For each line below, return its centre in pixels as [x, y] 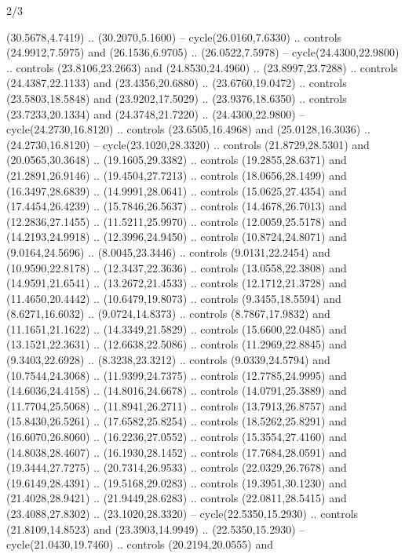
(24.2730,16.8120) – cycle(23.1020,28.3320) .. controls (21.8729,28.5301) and [188, 144]
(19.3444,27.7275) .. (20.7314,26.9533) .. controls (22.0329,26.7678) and [177, 467]
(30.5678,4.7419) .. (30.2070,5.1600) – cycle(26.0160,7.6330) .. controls [174, 36]
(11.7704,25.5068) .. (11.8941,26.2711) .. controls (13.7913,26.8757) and [177, 405]
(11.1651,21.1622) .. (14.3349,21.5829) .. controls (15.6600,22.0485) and [177, 328]
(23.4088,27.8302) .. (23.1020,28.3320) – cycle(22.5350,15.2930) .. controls [182, 513]
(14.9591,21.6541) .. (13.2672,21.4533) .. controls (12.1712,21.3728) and [177, 283]
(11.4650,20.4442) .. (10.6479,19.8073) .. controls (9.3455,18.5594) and [174, 298]
